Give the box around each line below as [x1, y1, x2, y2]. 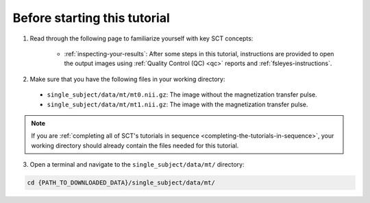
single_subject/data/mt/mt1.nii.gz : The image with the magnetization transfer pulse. [47, 100, 308, 108]
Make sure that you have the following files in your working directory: [29, 75, 225, 83]
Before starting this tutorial [12, 10, 171, 25]
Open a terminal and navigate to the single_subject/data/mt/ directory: [29, 160, 245, 169]
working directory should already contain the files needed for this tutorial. [31, 141, 239, 150]
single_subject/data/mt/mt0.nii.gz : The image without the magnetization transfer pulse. [47, 91, 318, 99]
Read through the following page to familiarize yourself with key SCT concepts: [29, 34, 254, 43]
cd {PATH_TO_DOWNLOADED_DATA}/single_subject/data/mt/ [27, 179, 215, 187]
